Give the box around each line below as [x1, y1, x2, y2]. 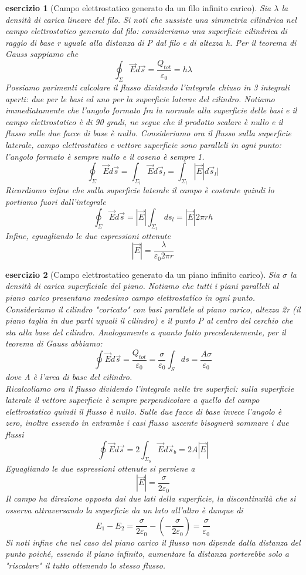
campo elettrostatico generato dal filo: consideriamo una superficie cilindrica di [5, 25, 287, 37]
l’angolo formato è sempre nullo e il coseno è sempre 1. [5, 150, 205, 162]
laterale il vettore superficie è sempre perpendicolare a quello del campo [5, 394, 260, 406]
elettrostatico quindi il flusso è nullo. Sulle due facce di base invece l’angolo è [5, 405, 282, 417]
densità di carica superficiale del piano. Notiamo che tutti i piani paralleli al [5, 280, 279, 292]
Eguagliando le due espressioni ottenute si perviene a [5, 462, 195, 474]
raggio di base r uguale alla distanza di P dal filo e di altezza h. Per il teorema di [5, 36, 297, 48]
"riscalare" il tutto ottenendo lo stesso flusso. [5, 559, 166, 571]
